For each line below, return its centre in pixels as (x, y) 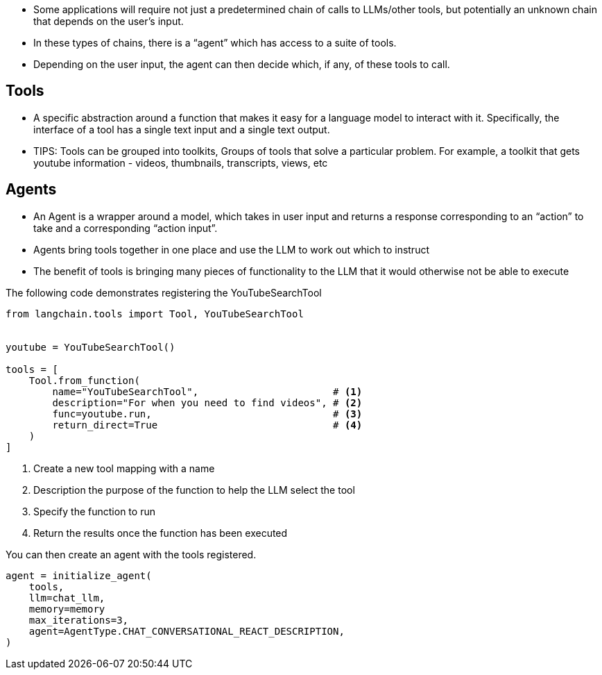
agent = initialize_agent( (79, 575)
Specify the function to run (94, 511)
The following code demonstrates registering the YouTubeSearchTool (164, 292)
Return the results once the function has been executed (161, 533)
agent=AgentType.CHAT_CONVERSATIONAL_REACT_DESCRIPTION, (187, 631)
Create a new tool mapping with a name (124, 468)
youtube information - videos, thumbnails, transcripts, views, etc (181, 162)
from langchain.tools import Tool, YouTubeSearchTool (155, 314)
